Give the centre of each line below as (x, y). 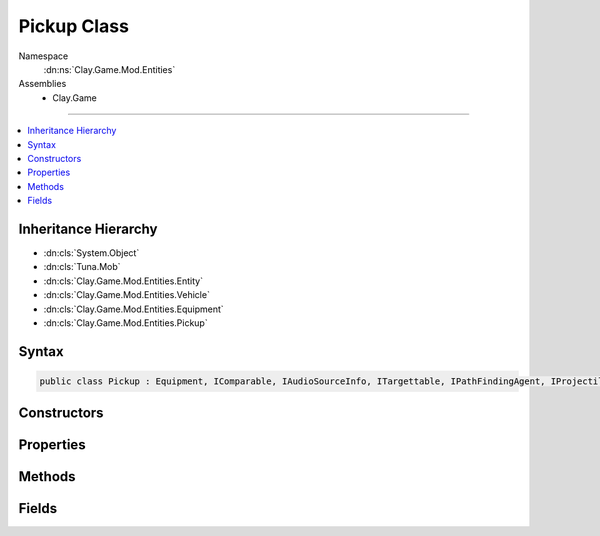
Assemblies (42, 84)
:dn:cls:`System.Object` (91, 252)
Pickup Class (74, 26)
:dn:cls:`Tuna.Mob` (82, 267)
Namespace (43, 56)
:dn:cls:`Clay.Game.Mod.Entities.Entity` (123, 281)
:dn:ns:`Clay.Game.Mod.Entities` (109, 69)
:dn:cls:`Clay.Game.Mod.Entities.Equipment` (133, 309)
